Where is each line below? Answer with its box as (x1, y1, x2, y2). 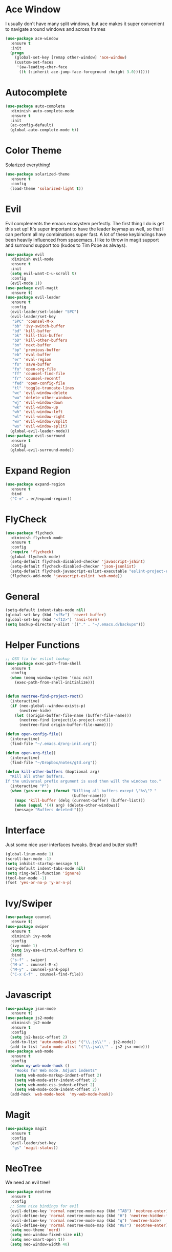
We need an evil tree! (5, 1179, 50, 1186)
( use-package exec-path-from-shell (5, 661, 81, 666)
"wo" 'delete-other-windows (12, 395, 72, 400)
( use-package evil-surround (5, 433, 66, 438)
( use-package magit (5, 1126, 47, 1131)
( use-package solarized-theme (5, 172, 70, 177)
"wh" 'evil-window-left (12, 409, 63, 415)
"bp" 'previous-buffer (12, 347, 60, 353)
